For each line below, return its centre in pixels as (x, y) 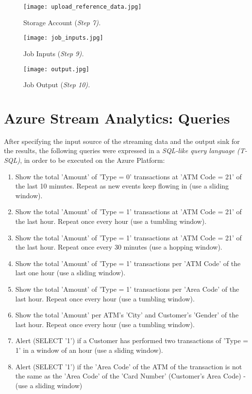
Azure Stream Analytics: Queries (117, 118)
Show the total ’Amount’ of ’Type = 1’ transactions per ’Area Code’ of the (127, 289)
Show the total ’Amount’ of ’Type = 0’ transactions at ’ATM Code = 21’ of (128, 176)
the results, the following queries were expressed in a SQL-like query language (119, 150)
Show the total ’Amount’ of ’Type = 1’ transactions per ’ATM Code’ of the (128, 263)
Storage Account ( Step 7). (62, 22)
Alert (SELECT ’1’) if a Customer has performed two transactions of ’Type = (132, 340)
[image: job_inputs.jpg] (63, 38)
